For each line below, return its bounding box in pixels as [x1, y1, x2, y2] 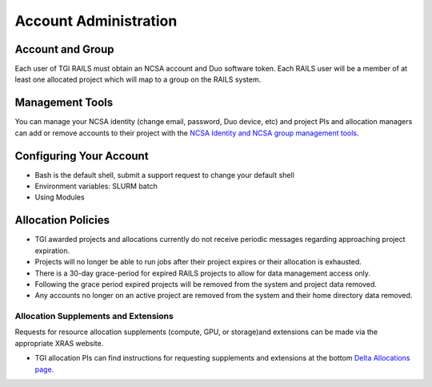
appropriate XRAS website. [14, 338, 104, 348]
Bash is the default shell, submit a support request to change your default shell [34, 170, 295, 179]
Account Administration [14, 12, 178, 30]
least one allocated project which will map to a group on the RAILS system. [14, 75, 262, 84]
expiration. [34, 245, 70, 256]
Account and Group [14, 42, 115, 56]
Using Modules [34, 192, 85, 202]
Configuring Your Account [14, 149, 149, 163]
